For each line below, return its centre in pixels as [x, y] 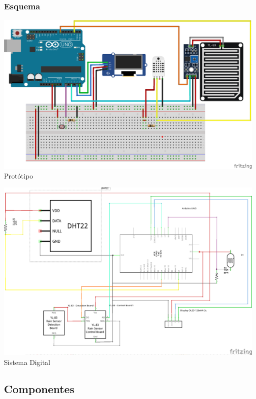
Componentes [39, 388]
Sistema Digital [27, 362]
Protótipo [18, 175]
